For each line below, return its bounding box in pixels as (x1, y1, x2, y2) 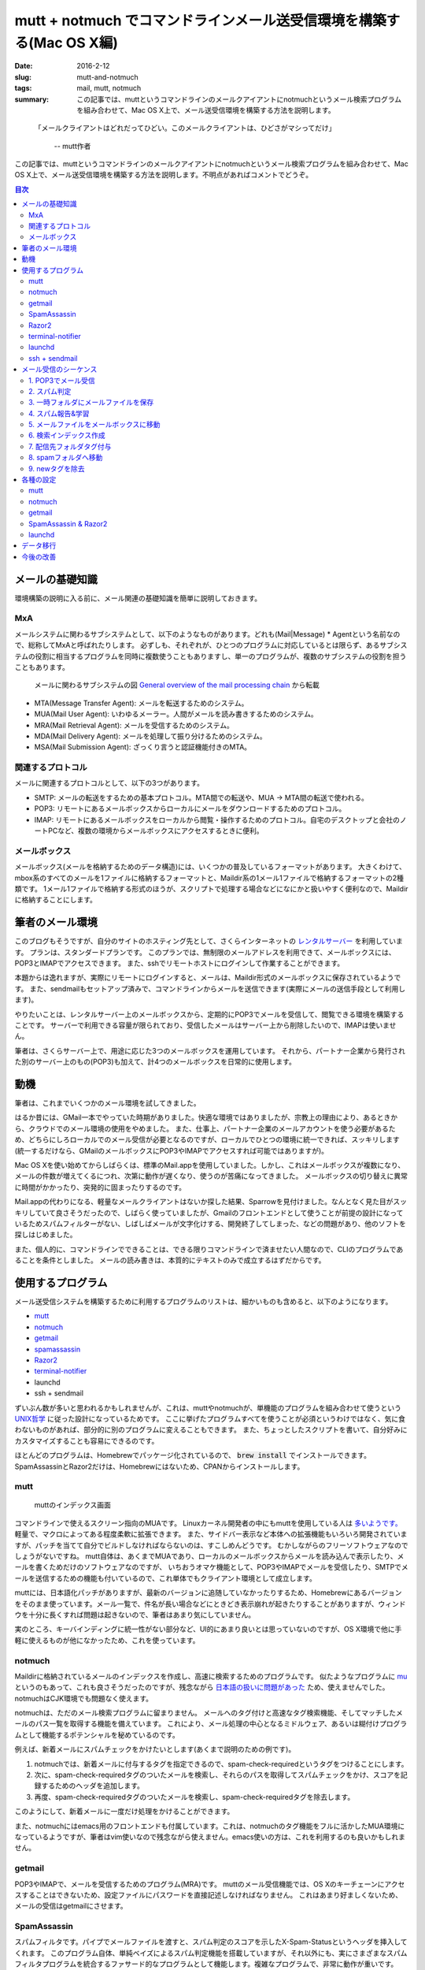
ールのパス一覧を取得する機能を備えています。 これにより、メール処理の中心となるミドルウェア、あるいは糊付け (14, 1719, 380, 1729)
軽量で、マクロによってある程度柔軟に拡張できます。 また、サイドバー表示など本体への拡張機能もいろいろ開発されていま (14, 1530, 408, 1539)
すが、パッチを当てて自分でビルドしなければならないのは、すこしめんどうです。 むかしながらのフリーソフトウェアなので (14, 1541, 408, 1550)
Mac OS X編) (33, 34, 118, 51)
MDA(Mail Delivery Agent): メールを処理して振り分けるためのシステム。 (34, 731, 267, 741)
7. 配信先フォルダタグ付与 (28, 441, 112, 451)
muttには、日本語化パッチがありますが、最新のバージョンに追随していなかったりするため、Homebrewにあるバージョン (14, 1588, 402, 1597)
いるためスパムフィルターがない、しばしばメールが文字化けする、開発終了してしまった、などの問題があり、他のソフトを (14, 1218, 407, 1228)
